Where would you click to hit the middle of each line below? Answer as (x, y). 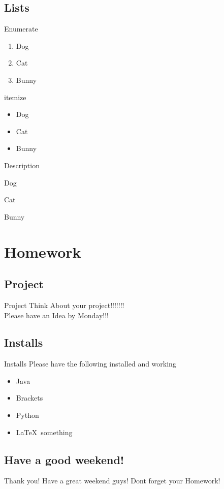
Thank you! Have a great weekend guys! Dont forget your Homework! (112, 481)
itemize (15, 97)
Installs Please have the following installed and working (90, 364)
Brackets (29, 398)
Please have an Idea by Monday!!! (56, 315)
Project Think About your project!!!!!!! (64, 305)
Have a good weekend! (64, 459)
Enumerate (21, 29)
